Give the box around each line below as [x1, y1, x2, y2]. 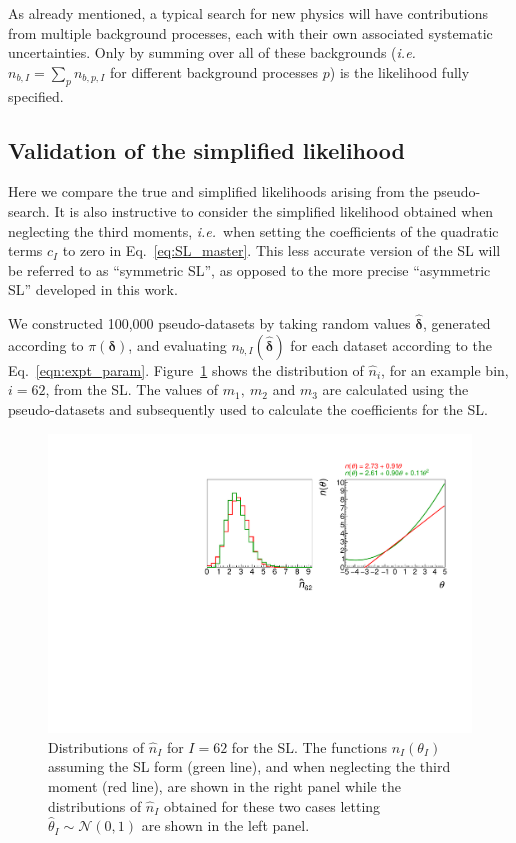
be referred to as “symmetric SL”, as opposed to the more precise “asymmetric [8, 259, 491, 280]
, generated [422, 313, 491, 334]
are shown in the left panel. [141, 815, 310, 836]
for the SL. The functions [231, 736, 387, 757]
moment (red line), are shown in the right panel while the [48, 775, 401, 796]
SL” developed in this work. [8, 279, 178, 300]
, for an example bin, [381, 359, 509, 380]
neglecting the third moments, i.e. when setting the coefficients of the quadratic [8, 220, 499, 241]
